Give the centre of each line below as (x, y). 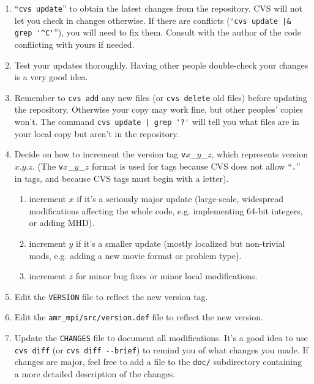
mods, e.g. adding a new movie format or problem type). (135, 255)
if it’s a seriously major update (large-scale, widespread (180, 199)
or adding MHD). (62, 223)
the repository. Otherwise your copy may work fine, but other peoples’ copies (159, 109)
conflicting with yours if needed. (74, 44)
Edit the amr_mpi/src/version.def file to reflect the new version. (139, 317)
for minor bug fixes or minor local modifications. (166, 276)
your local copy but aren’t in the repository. (97, 133)
